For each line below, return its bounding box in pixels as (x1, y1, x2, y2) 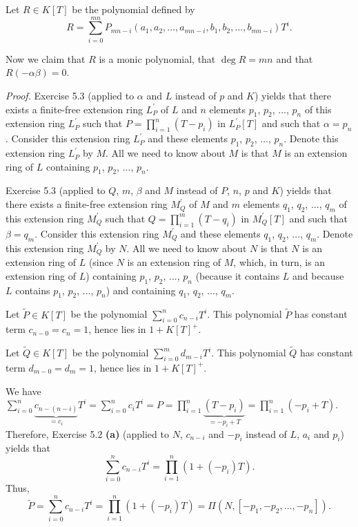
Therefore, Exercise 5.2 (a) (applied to (6, 426, 169, 441)
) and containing (106, 282, 176, 297)
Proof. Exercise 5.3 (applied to (6, 88, 135, 102)
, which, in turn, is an (233, 255, 326, 269)
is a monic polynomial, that (99, 51, 216, 66)
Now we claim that (6, 51, 86, 66)
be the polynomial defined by (72, 2, 195, 16)
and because (292, 268, 344, 282)
